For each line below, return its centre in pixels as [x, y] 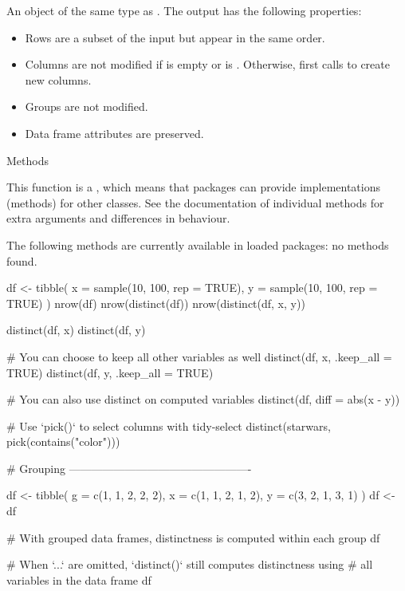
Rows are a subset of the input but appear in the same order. [175, 37]
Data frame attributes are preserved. [114, 133]
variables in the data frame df [79, 579]
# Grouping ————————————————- [129, 468]
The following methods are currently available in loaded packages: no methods [198, 244]
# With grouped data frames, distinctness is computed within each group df [193, 537]
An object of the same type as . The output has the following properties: [184, 10]
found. [22, 260]
